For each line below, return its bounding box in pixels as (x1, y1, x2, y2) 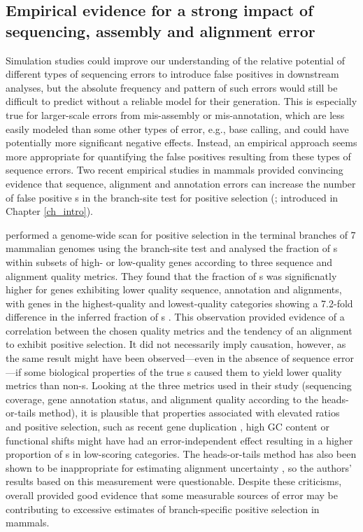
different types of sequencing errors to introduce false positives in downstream (6, 66, 339, 81)
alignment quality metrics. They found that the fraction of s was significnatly (6, 268, 337, 283)
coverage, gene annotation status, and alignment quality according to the (6, 391, 319, 406)
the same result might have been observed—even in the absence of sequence (6, 351, 330, 365)
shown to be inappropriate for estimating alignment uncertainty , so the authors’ (6, 460, 352, 475)
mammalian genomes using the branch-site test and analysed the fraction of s (6, 241, 338, 255)
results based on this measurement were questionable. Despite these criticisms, (6, 474, 342, 489)
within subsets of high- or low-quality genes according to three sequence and (6, 254, 333, 269)
